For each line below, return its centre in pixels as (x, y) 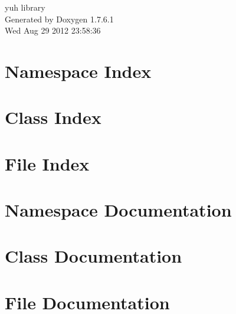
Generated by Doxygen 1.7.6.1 (59, 19)
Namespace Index (78, 71)
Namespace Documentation (118, 210)
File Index (47, 163)
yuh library (25, 7)
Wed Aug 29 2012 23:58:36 (53, 30)
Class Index (53, 117)
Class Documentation (94, 256)
